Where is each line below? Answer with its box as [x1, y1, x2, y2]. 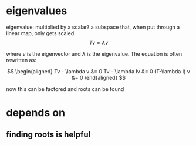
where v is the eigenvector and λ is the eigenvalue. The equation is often [6, 50, 183, 57]
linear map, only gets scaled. [6, 29, 76, 36]
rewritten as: [6, 56, 36, 63]
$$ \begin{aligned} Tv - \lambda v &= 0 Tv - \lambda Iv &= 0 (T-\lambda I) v [6, 68, 191, 75]
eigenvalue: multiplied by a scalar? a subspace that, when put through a [6, 23, 180, 31]
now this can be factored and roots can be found [6, 85, 124, 92]
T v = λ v [89, 39, 109, 46]
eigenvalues [6, 4, 67, 18]
